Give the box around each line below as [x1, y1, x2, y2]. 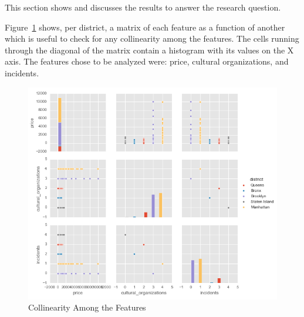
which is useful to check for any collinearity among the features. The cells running [5, 32, 299, 45]
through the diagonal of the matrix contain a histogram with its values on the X [5, 43, 294, 56]
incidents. [5, 66, 39, 79]
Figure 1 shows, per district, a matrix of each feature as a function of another [5, 21, 285, 33]
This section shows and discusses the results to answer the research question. [5, 1, 281, 13]
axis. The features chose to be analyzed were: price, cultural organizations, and [5, 55, 289, 68]
